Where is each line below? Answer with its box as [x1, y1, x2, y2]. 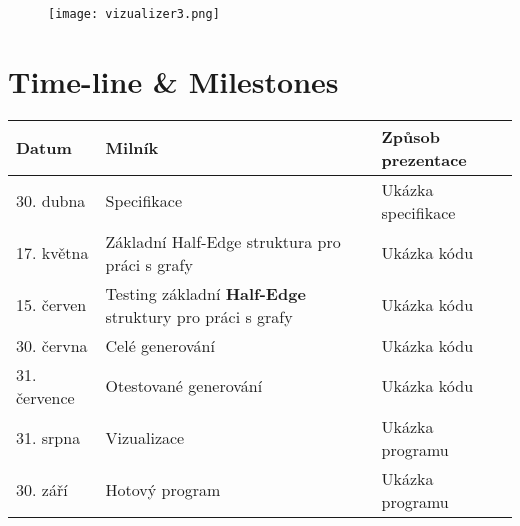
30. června [16, 333, 88, 357]
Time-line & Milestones [8, 60, 339, 101]
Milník [105, 136, 159, 160]
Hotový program [105, 478, 221, 502]
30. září [16, 478, 68, 502]
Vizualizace [105, 426, 185, 450]
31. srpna [16, 426, 81, 450]
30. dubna [16, 189, 86, 213]
